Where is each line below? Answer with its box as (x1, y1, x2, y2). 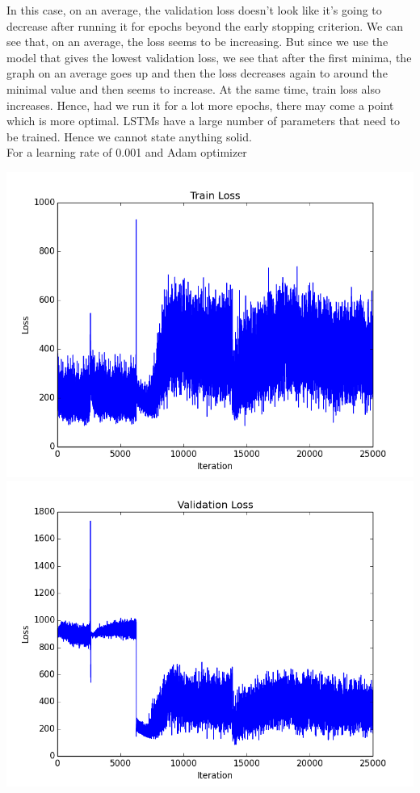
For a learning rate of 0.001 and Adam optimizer (6, 144, 247, 161)
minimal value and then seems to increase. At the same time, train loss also (6, 80, 380, 97)
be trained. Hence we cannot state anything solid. (6, 128, 252, 145)
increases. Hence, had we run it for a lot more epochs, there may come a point (6, 96, 394, 113)
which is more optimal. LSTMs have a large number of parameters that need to (6, 112, 401, 129)
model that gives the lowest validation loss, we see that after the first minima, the (6, 48, 412, 65)
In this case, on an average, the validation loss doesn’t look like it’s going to (6, 2, 382, 18)
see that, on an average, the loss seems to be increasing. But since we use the (6, 33, 388, 50)
